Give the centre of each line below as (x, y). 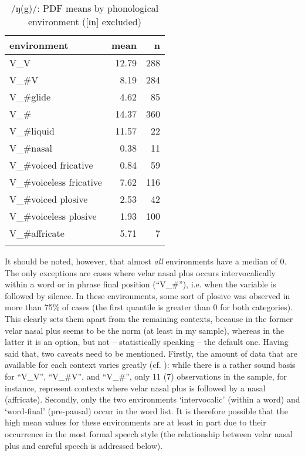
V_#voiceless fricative (56, 182)
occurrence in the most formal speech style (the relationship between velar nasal (149, 433)
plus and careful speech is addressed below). (84, 445)
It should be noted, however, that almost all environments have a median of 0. (146, 261)
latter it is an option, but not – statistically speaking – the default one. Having (147, 342)
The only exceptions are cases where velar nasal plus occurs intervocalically (140, 272)
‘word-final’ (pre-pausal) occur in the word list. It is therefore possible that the (146, 410)
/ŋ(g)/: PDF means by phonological (85, 8)
